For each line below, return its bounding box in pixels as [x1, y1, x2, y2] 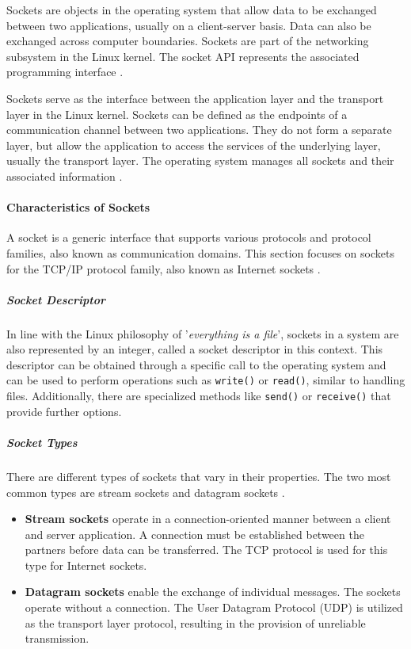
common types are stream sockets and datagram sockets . [6, 483, 285, 500]
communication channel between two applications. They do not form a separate [6, 121, 392, 138]
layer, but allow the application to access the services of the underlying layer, [6, 136, 381, 153]
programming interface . [6, 63, 124, 80]
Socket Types [6, 433, 78, 450]
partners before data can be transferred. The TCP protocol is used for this [25, 541, 388, 558]
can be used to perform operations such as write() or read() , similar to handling [6, 372, 405, 388]
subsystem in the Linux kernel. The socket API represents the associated [6, 48, 360, 64]
